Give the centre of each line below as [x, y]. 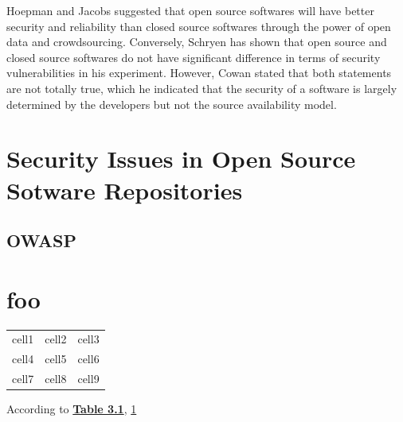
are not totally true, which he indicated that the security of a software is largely [202, 88]
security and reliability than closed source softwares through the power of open [199, 26]
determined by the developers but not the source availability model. [172, 104]
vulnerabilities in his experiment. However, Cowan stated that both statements [199, 73]
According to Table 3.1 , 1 [72, 409]
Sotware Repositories [125, 190]
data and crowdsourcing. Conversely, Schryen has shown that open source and [197, 42]
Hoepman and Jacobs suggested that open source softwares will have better [190, 10]
